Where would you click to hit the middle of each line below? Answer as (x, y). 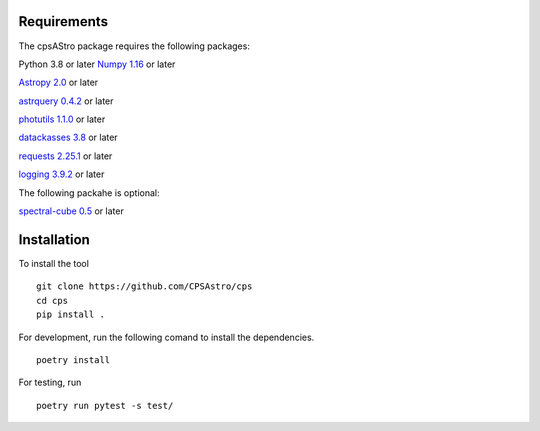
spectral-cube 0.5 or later (71, 211)
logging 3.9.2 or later (61, 174)
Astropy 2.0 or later (58, 82)
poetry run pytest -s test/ (105, 405)
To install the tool (54, 263)
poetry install (73, 359)
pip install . (70, 314)
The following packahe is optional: (89, 192)
